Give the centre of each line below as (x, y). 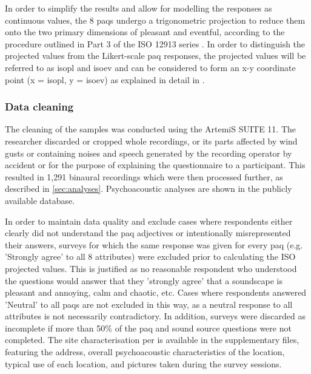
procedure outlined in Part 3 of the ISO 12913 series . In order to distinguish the (155, 43)
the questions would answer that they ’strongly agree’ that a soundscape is (144, 280)
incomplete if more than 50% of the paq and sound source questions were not (148, 328)
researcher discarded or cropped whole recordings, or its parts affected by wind (151, 141)
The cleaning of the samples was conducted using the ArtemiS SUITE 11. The (151, 129)
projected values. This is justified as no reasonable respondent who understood (151, 268)
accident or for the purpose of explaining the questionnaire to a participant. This (155, 165)
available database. (40, 200)
